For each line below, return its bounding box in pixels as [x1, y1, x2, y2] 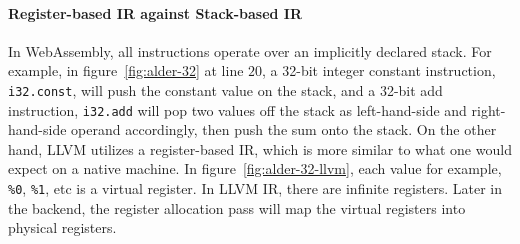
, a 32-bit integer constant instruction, [262, 60, 496, 81]
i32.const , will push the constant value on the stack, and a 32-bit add [8, 79, 443, 100]
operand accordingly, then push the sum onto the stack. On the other [71, 119, 497, 140]
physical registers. [8, 217, 117, 238]
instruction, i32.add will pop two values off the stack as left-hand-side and [8, 99, 467, 120]
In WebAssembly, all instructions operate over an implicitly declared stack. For [8, 40, 492, 61]
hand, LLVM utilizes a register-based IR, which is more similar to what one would [8, 138, 512, 159]
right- [471, 99, 506, 120]
